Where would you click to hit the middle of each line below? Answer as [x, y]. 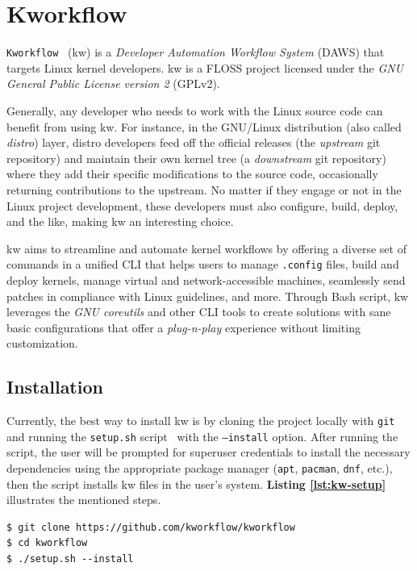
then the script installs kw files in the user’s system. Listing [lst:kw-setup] [196, 483]
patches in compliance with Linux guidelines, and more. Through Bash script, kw [208, 296]
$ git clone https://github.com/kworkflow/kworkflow [151, 527]
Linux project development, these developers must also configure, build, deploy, [202, 205]
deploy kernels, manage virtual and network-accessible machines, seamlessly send [206, 279]
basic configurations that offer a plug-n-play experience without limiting [183, 327]
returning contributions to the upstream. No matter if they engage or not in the [204, 189]
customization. [42, 343]
